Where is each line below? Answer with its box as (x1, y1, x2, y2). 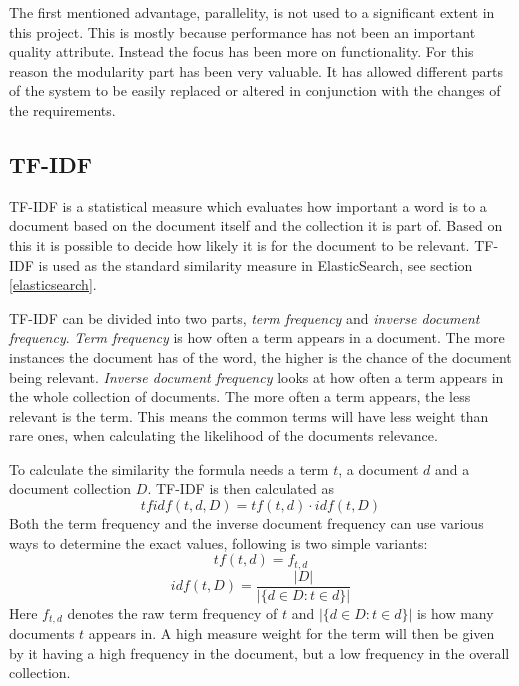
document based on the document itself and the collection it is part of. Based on (9, 215, 503, 236)
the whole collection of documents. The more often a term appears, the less (9, 386, 471, 407)
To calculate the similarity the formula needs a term (9, 458, 329, 479)
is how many (416, 602, 494, 623)
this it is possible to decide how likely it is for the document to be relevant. (9, 234, 470, 255)
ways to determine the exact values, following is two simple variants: (9, 532, 428, 553)
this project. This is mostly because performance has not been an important (9, 21, 476, 42)
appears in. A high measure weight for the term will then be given (88, 623, 495, 644)
